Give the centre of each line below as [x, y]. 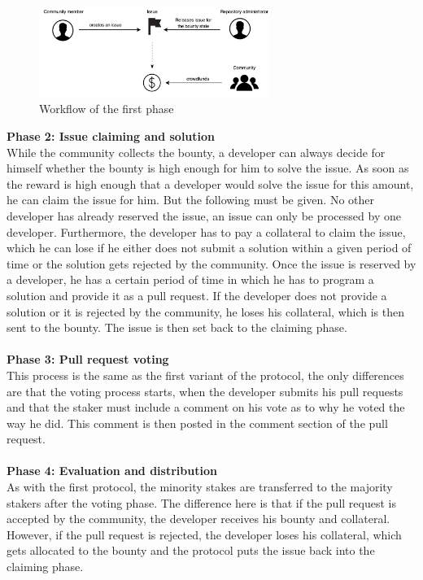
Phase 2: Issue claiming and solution [111, 136]
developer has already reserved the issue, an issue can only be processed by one [204, 215]
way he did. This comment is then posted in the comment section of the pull [197, 423]
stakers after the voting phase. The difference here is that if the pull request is [201, 502]
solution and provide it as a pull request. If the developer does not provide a [197, 295]
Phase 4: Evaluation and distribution [112, 471]
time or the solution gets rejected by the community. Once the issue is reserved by [211, 263]
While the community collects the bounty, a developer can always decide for [196, 152]
